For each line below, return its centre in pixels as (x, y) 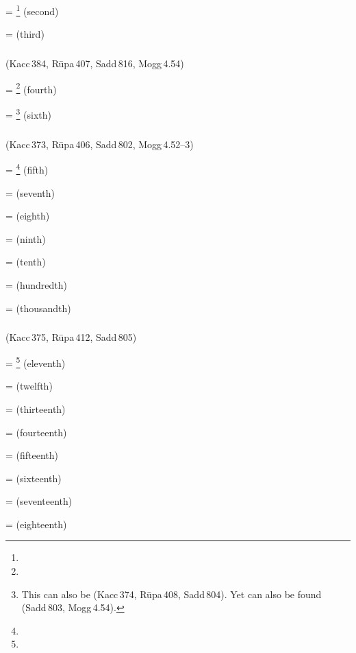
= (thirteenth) (36, 408)
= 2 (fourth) (31, 88)
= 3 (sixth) (28, 114)
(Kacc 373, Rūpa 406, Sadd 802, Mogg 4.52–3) (100, 144)
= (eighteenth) (36, 524)
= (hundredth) (36, 284)
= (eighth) (28, 216)
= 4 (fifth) (27, 168)
